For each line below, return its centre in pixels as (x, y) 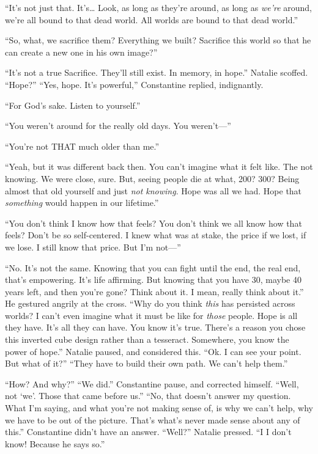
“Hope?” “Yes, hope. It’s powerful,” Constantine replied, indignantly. (134, 84)
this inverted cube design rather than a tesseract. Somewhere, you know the (147, 339)
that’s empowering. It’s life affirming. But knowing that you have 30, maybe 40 (153, 280)
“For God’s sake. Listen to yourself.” (73, 105)
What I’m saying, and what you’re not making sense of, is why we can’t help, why (159, 408)
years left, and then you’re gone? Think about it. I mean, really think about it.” (154, 291)
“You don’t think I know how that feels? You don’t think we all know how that (153, 223)
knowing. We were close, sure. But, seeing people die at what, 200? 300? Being (152, 178)
